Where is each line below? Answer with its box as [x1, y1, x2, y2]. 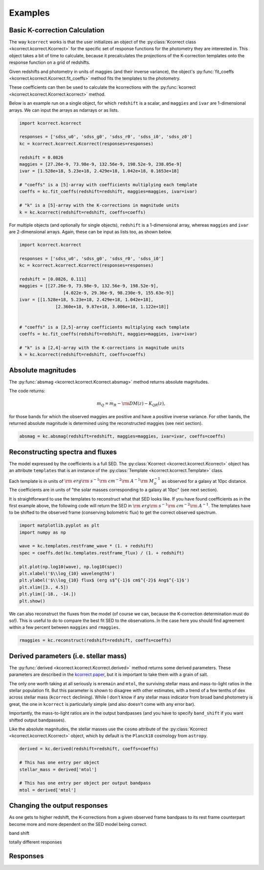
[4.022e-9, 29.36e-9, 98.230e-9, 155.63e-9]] [63, 290, 175, 296]
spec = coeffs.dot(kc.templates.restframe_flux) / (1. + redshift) [19, 550, 185, 556]
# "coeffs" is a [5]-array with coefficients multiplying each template [19, 182, 198, 188]
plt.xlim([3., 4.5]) [19, 584, 68, 590]
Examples [9, 7, 50, 18]
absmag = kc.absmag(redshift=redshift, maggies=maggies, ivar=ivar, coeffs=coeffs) [19, 434, 226, 439]
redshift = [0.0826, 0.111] [19, 276, 87, 282]
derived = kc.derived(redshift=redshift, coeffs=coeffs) [19, 746, 159, 752]
